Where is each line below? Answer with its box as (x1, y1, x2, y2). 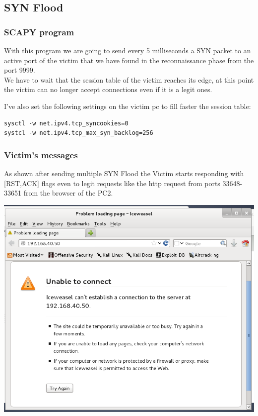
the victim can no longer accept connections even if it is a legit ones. (4, 84, 212, 95)
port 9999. (4, 65, 35, 75)
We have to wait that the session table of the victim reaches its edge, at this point (4, 74, 254, 85)
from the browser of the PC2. (23, 188, 113, 198)
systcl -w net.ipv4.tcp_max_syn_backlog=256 (4, 129, 153, 137)
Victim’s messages (4, 148, 78, 161)
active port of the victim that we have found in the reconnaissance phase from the (4, 55, 254, 65)
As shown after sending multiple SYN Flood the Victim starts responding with (4, 168, 244, 178)
